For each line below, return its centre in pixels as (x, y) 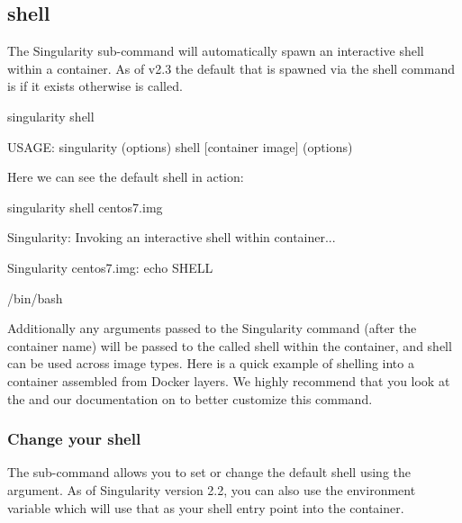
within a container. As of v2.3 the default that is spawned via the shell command (231, 68)
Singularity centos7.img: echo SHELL (110, 267)
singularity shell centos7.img (85, 207)
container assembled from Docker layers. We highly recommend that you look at (229, 380)
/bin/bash (35, 298)
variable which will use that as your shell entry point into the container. (206, 507)
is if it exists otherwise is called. (95, 86)
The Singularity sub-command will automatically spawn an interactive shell (216, 51)
